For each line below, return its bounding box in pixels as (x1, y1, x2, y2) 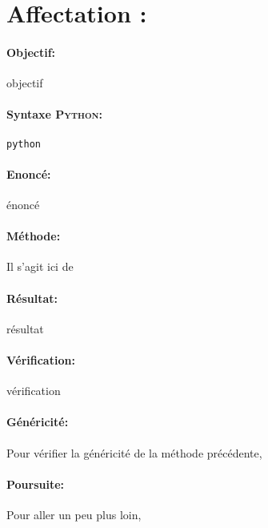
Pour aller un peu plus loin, (6, 506, 142, 522)
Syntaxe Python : (6, 106, 103, 123)
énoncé (6, 196, 40, 213)
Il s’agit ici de (6, 258, 74, 275)
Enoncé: (6, 165, 51, 182)
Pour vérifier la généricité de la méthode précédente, (6, 444, 262, 461)
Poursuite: (6, 475, 65, 492)
